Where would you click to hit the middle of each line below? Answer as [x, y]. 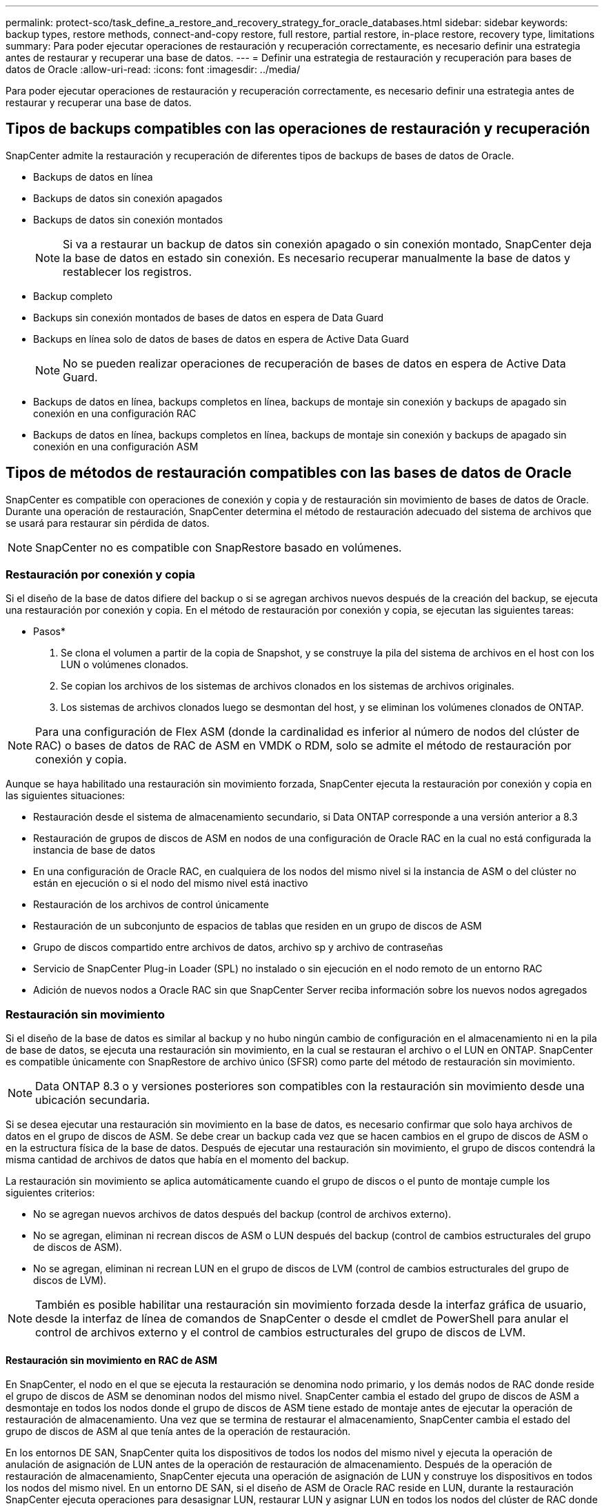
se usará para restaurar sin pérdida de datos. [108, 523]
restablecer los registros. [128, 271]
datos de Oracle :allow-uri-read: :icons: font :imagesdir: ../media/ [153, 69]
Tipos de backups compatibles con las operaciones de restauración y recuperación [298, 129]
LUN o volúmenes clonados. [125, 665]
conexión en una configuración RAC [115, 413]
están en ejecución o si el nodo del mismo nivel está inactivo [171, 883]
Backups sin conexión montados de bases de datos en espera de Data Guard [209, 317]
